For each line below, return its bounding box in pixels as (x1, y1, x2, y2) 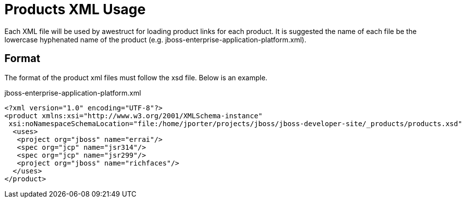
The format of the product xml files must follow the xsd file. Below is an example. (4, 73, 268, 82)
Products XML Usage (4, 1, 146, 18)
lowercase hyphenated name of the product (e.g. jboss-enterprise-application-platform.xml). (4, 35, 307, 44)
